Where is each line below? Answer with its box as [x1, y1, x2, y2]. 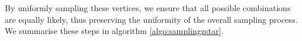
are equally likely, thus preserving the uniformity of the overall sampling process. [5, 13, 298, 25]
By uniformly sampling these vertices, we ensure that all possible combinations [5, 2, 291, 13]
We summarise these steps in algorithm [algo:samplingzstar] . [5, 25, 224, 37]
